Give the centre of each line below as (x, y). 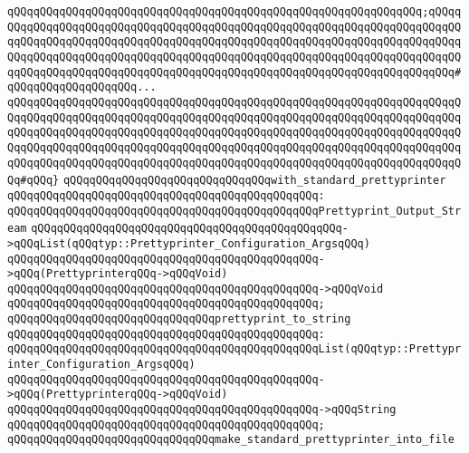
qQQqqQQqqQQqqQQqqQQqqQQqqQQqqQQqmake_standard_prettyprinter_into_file (231, 440)
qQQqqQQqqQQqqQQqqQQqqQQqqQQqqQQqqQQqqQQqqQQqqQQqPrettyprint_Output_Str (234, 211)
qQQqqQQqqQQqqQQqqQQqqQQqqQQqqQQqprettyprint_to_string (179, 319)
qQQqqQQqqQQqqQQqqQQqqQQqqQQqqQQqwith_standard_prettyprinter (254, 181)
